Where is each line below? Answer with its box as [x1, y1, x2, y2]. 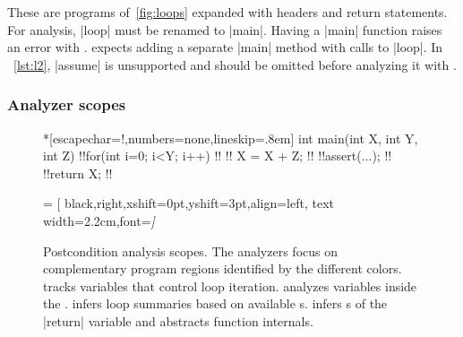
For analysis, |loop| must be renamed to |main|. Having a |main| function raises [7, 20, 442, 39]
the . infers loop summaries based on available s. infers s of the [43, 294, 388, 313]
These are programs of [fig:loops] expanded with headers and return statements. [7, 3, 448, 21]
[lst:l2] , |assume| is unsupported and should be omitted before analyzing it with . [13, 55, 457, 73]
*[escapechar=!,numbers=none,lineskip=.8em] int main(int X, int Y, [43, 128, 418, 147]
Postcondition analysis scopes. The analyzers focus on [43, 241, 338, 260]
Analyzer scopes [7, 93, 126, 116]
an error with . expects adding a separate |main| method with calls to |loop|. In [7, 38, 443, 56]
